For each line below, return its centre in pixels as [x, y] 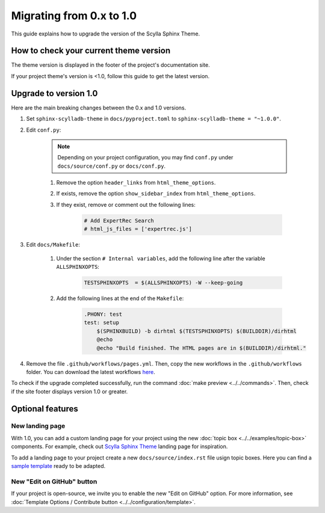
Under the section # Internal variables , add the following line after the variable [161, 258]
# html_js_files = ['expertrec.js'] [138, 229]
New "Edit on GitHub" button [54, 481]
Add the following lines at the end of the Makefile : [120, 298]
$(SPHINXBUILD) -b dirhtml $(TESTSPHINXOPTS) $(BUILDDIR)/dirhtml [197, 331]
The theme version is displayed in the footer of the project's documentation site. [110, 65]
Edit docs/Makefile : [53, 245]
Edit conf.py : [44, 130]
